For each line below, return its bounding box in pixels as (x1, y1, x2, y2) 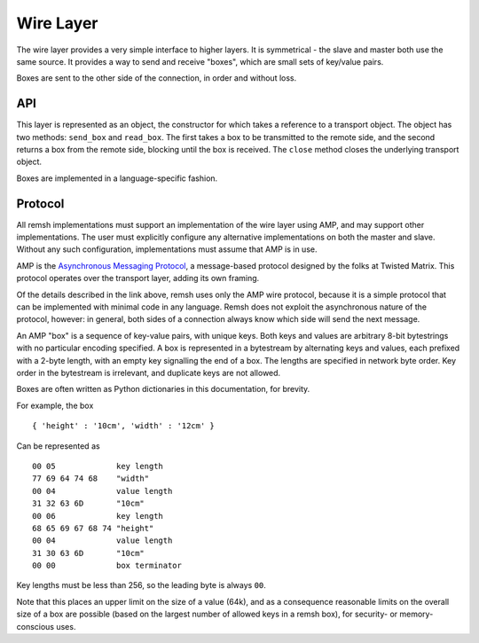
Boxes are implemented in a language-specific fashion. (16, 173, 218, 184)
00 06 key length (32, 511, 164, 521)
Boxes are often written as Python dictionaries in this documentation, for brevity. (16, 384, 310, 395)
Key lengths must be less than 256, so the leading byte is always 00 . (16, 580, 266, 591)
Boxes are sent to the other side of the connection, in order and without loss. (16, 73, 297, 83)
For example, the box (16, 400, 94, 411)
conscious (16, 621, 55, 631)
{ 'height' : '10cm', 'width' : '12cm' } (32, 421, 215, 431)
